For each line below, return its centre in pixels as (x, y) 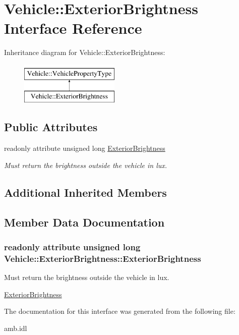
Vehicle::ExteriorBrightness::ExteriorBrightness (103, 258)
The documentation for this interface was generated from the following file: (120, 311)
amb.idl (16, 328)
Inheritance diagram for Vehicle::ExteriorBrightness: (85, 52)
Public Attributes (51, 127)
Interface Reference (73, 28)
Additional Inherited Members (85, 192)
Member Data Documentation (84, 222)
